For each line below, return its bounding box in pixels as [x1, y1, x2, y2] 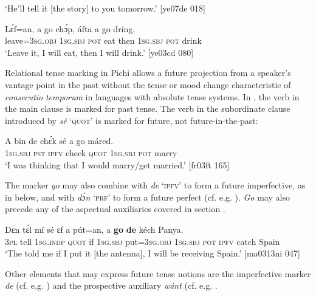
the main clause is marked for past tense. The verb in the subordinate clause [5, 102, 290, 115]
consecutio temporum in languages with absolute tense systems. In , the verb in [5, 90, 300, 103]
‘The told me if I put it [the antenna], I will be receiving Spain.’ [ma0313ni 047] [5, 247, 300, 260]
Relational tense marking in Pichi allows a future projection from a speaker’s [5, 66, 291, 79]
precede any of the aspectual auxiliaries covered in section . [5, 202, 225, 215]
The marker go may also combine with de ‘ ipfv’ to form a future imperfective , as [5, 179, 306, 191]
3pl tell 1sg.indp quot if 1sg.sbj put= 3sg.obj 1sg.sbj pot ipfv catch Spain [5, 235, 280, 247]
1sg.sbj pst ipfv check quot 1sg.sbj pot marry [5, 146, 177, 159]
